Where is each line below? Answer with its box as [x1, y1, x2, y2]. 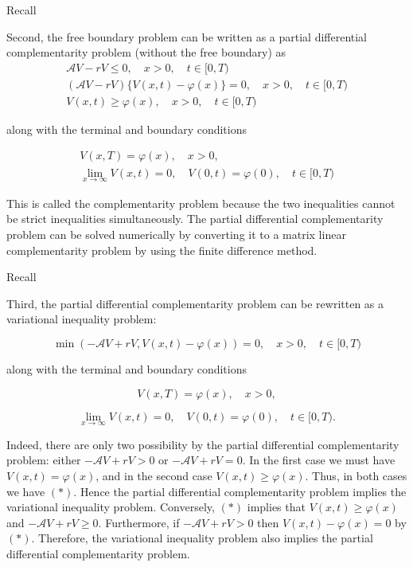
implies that [247, 499, 306, 515]
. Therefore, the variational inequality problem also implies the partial [31, 530, 373, 546]
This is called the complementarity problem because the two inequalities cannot [6, 194, 395, 211]
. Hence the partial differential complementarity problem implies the [73, 483, 407, 499]
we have [6, 483, 45, 499]
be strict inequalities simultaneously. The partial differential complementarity [6, 210, 384, 227]
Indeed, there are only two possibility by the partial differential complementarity [6, 436, 399, 452]
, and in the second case [95, 467, 212, 483]
